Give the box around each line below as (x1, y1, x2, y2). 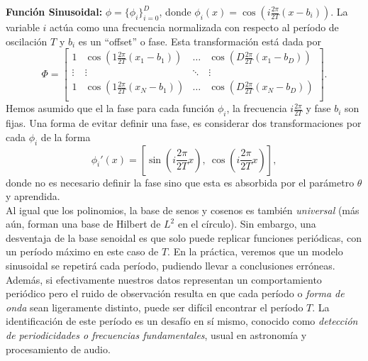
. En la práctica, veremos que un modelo (167, 244, 343, 259)
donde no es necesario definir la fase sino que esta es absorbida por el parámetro (6, 174, 355, 189)
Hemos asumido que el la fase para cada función (6, 101, 215, 116)
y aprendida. (6, 189, 60, 204)
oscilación (6, 33, 48, 48)
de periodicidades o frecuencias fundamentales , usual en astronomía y (6, 328, 307, 343)
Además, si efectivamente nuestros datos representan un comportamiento (6, 272, 322, 287)
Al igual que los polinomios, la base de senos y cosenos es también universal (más (6, 202, 359, 217)
